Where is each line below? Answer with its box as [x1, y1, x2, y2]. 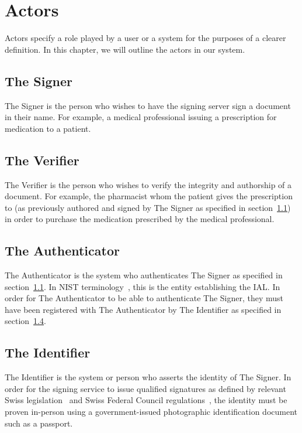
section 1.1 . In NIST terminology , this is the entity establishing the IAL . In [5, 280, 280, 292]
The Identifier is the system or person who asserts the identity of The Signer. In [5, 371, 291, 383]
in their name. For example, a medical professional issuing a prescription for [5, 111, 277, 123]
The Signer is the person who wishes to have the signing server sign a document [5, 99, 291, 111]
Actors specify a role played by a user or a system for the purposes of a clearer [5, 32, 286, 44]
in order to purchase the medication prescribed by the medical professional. [5, 213, 275, 225]
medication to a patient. [5, 122, 91, 134]
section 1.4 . [5, 315, 46, 327]
